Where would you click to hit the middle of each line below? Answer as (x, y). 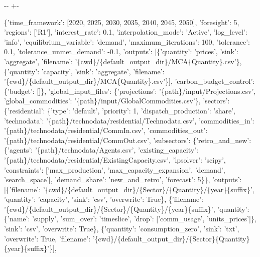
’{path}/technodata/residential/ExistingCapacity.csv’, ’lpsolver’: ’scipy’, (115, 159)
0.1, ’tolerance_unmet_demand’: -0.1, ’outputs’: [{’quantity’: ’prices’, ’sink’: (121, 51)
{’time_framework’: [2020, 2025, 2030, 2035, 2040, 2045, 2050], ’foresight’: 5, (122, 22)
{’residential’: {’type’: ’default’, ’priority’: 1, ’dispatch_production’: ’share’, (120, 110)
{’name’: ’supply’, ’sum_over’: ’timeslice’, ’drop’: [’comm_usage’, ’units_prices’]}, (130, 219)
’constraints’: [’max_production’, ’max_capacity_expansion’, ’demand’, (115, 169)
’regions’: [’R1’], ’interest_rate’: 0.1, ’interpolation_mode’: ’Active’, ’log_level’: (126, 32)
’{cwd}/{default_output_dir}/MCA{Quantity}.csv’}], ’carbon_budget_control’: (129, 81)
